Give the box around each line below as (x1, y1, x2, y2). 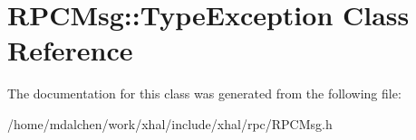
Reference (7, 32, 133, 69)
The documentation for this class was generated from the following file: (7, 84, 401, 103)
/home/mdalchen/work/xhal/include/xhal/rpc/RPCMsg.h (7, 114, 333, 133)
